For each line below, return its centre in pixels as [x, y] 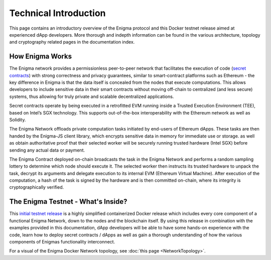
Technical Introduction [57, 13]
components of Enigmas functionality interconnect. [62, 241]
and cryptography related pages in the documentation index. [72, 42]
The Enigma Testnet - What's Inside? [68, 202]
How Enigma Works [41, 56]
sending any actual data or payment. [47, 150]
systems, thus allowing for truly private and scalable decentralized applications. [92, 96]
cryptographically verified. [37, 187]
